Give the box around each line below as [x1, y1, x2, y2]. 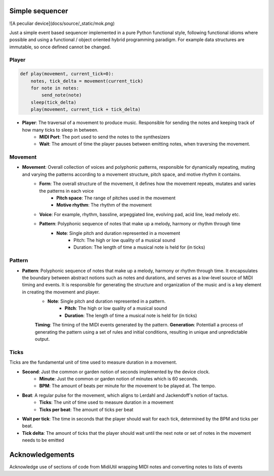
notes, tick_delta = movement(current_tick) [30, 78, 144, 84]
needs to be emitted [22, 437, 64, 443]
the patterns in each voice [39, 188, 94, 194]
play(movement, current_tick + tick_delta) [30, 107, 141, 112]
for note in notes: [30, 85, 80, 91]
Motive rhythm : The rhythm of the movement [56, 202, 152, 208]
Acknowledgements [9, 450, 75, 459]
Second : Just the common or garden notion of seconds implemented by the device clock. [22, 369, 210, 375]
